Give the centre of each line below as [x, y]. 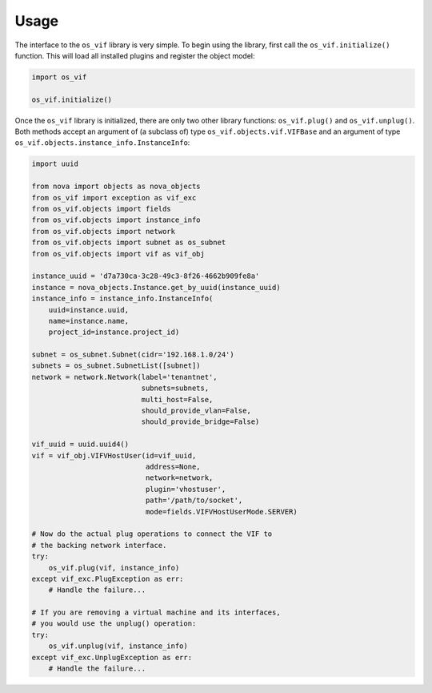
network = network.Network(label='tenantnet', [124, 377]
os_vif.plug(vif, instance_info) [114, 568]
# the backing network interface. [99, 545]
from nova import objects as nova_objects [116, 187]
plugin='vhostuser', [186, 489]
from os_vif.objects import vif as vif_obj [118, 254]
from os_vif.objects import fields [101, 209]
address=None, [173, 467]
